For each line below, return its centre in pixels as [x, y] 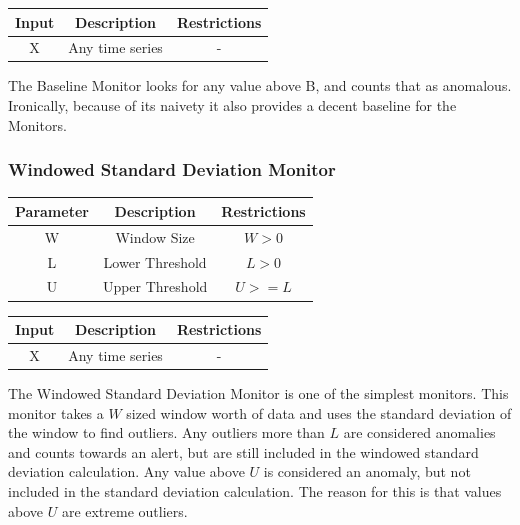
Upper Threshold [155, 286]
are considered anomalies [419, 432]
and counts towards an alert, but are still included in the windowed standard [243, 451]
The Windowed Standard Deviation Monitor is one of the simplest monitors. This [258, 393]
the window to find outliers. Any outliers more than [166, 432]
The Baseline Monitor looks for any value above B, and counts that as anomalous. [260, 85]
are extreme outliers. [124, 510]
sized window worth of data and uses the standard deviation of [319, 412]
